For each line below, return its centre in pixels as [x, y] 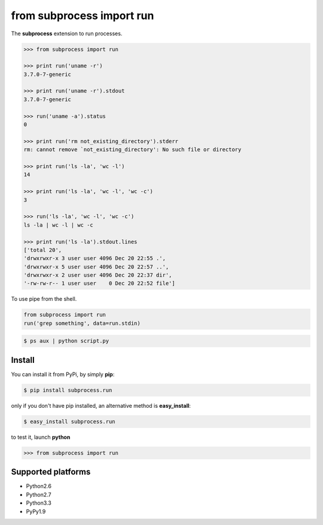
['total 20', [43, 250]
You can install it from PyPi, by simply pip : [63, 374]
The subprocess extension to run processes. [67, 33]
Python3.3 [39, 503]
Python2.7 [39, 495]
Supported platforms [51, 472]
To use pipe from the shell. [44, 299]
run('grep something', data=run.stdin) [82, 323]
